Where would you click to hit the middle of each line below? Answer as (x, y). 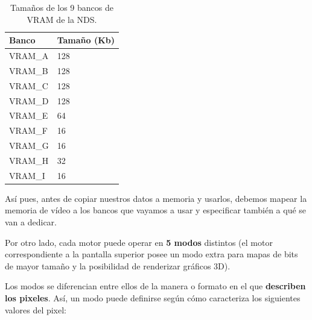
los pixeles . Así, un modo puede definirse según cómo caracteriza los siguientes (153, 298)
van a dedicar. (31, 222)
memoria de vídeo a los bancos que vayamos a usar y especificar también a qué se (156, 210)
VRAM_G (29, 146)
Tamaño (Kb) (86, 40)
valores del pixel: (36, 309)
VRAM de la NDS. (62, 19)
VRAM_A (29, 56)
